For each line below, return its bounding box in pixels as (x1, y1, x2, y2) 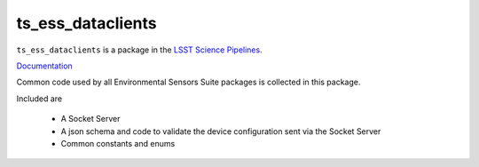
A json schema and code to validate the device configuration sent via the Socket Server (60, 125, 381, 137)
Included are (16, 93, 63, 104)
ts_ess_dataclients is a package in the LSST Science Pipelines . (16, 44, 263, 55)
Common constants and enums (60, 138, 176, 148)
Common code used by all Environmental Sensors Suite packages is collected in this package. (16, 76, 361, 88)
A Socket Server (60, 114, 121, 124)
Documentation (16, 60, 73, 71)
